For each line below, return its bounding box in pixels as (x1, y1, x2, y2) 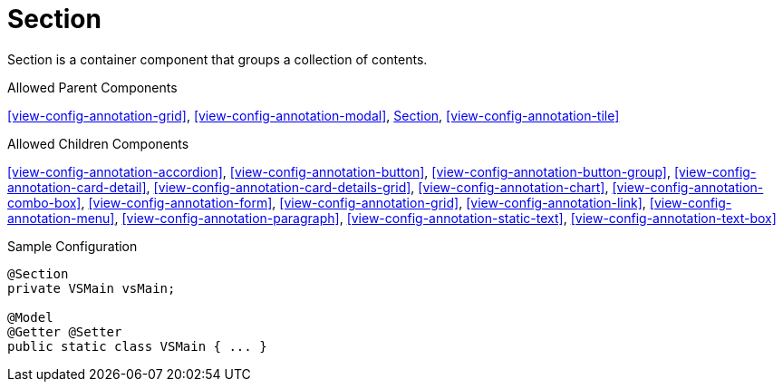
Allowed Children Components (7, 135, 189, 151)
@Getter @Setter (7, 324, 122, 339)
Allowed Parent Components (7, 79, 178, 95)
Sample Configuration (7, 238, 138, 254)
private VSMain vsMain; (7, 280, 176, 296)
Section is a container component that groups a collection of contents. (7, 51, 428, 67)
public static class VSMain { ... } (7, 338, 267, 354)
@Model (7, 309, 53, 325)
